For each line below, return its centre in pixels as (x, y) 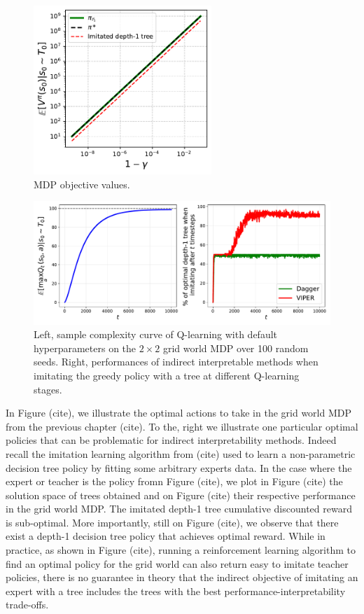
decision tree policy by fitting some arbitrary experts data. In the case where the (179, 467)
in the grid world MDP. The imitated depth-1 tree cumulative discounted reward (179, 509)
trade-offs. (27, 605)
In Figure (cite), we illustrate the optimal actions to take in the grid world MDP (179, 413)
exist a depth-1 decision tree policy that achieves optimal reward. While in (166, 536)
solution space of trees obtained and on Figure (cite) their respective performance (181, 495)
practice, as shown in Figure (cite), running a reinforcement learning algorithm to (181, 550)
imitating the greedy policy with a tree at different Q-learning (167, 375)
